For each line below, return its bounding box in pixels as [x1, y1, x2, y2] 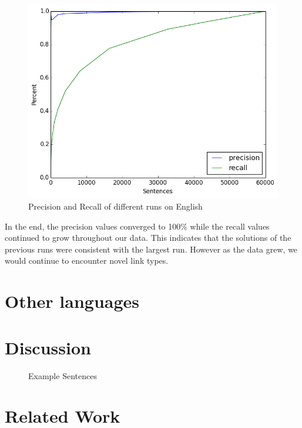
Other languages [5, 289, 140, 313]
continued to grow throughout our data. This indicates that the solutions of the [5, 231, 291, 244]
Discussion [5, 335, 91, 359]
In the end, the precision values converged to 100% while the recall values [5, 220, 270, 232]
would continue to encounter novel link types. [5, 254, 169, 267]
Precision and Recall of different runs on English [28, 200, 203, 213]
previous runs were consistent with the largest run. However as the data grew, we [5, 243, 298, 255]
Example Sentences [28, 369, 97, 381]
